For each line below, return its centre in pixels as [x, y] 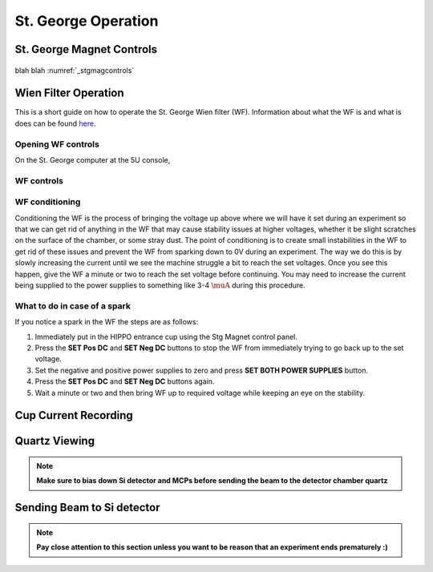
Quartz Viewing [55, 441]
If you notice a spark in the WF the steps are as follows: [107, 322]
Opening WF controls [57, 144]
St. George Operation [87, 21]
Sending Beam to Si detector [87, 508]
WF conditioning [48, 202]
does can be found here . [55, 123]
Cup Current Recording [74, 415]
